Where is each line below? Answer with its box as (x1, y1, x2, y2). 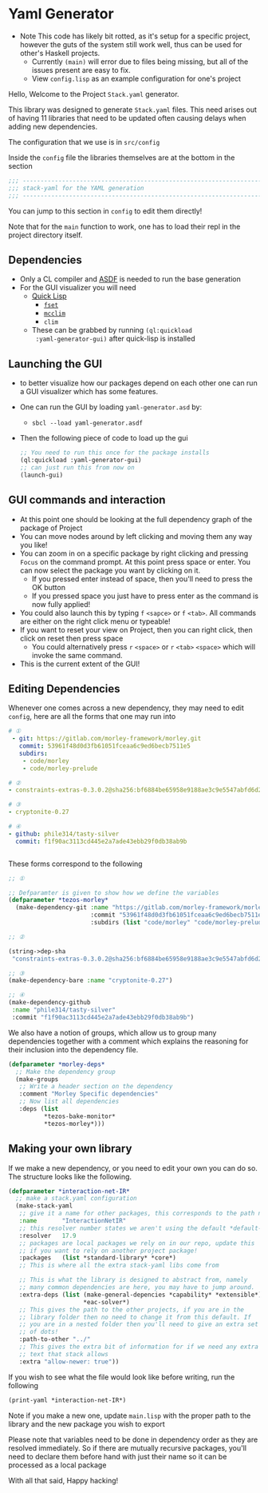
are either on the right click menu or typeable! (19, 617, 171, 626)
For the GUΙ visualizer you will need (19, 283, 137, 293)
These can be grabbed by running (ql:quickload (31, 325, 193, 335)
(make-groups (15, 1075, 59, 1084)
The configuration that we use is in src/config (8, 137, 160, 146)
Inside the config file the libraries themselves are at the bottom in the (8, 153, 235, 162)
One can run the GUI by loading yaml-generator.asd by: (19, 402, 202, 412)
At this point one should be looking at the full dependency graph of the (19, 514, 253, 524)
